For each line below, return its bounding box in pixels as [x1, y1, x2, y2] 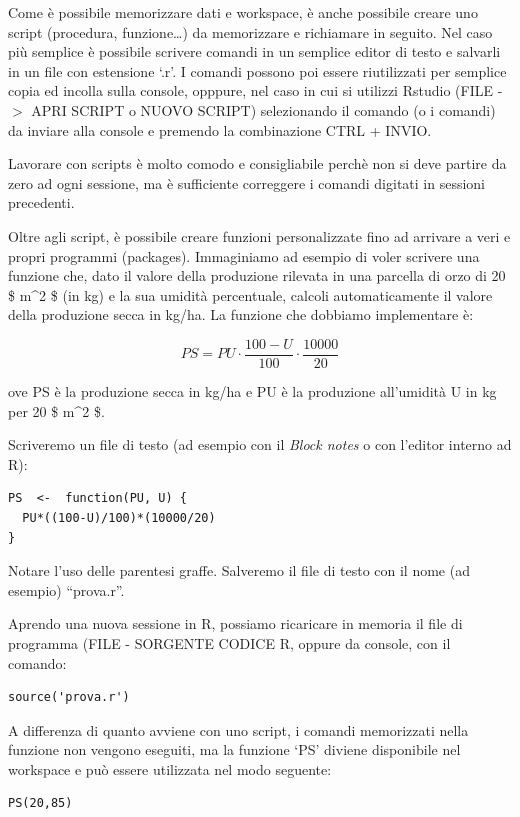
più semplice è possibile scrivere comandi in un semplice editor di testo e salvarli [8, 41, 501, 62]
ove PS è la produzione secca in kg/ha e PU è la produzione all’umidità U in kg [8, 380, 497, 401]
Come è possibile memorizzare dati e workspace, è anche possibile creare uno [8, 2, 478, 22]
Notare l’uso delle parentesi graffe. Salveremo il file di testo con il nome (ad [8, 560, 470, 581]
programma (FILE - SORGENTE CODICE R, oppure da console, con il [8, 632, 451, 653]
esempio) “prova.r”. [8, 579, 125, 600]
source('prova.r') [8, 690, 130, 705]
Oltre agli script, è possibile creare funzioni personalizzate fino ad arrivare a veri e [8, 225, 511, 246]
